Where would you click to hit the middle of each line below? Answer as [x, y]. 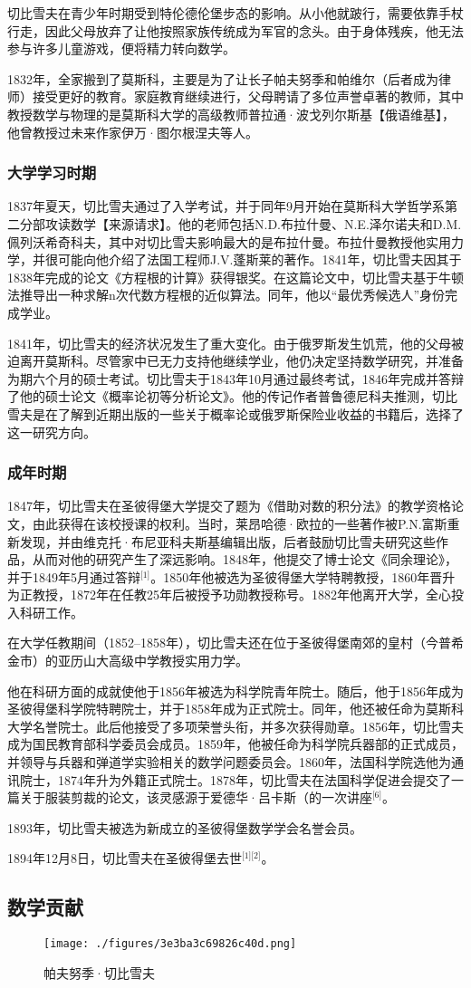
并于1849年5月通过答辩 [74, 576]
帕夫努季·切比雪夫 [99, 972]
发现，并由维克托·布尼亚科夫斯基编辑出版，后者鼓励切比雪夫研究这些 [227, 541]
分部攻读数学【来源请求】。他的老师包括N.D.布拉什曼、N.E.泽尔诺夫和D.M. [240, 223]
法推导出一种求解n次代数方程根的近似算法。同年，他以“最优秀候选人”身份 [226, 295]
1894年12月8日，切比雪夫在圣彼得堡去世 [125, 858]
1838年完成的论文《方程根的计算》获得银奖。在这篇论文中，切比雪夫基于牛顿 [235, 277]
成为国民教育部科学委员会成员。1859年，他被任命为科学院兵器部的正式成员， [235, 744]
